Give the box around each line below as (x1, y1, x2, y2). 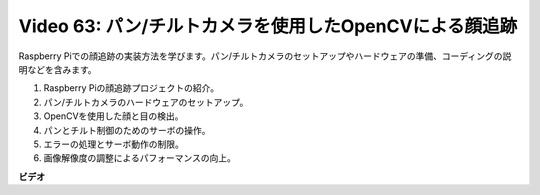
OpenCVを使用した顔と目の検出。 (43, 110, 184, 122)
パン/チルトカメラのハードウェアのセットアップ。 (43, 96, 249, 108)
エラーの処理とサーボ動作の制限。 (43, 138, 184, 150)
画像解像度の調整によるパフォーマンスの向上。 (43, 152, 237, 164)
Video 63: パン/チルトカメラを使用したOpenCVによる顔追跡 (18, 15, 518, 37)
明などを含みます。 (18, 63, 97, 75)
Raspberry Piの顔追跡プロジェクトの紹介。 (43, 82, 220, 94)
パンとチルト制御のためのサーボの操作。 (43, 124, 211, 136)
